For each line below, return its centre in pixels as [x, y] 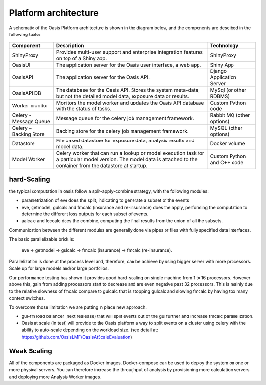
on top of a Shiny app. [82, 58]
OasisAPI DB [27, 93]
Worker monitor [30, 106]
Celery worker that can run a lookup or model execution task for [130, 153]
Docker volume [228, 144]
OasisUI [21, 65]
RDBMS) [220, 96]
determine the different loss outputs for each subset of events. [85, 214]
